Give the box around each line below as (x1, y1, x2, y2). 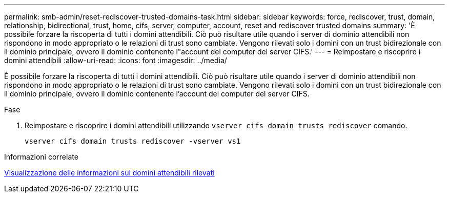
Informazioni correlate (4, 152, 78, 161)
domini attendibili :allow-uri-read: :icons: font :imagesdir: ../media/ (4, 56, 227, 65)
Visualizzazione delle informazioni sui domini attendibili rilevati (4, 168, 215, 177)
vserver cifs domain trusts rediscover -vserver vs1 (25, 137, 241, 145)
